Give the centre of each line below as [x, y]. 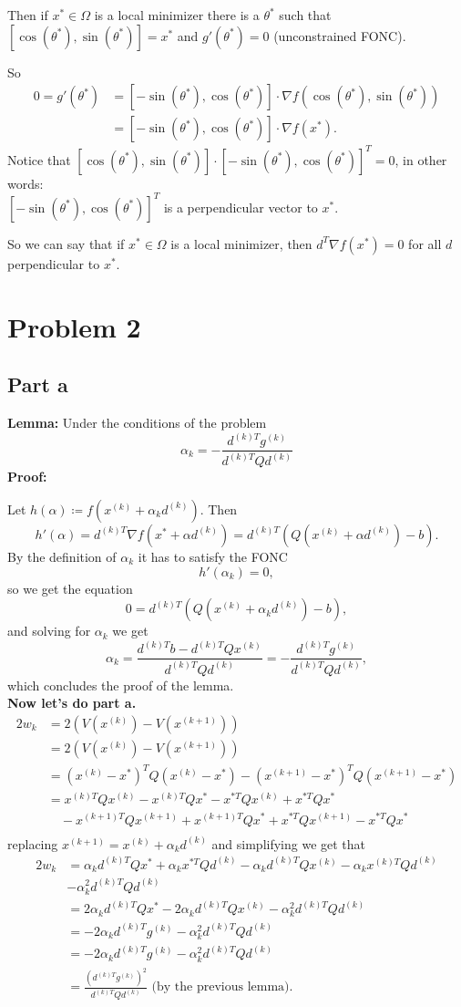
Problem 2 [74, 326]
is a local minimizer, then [241, 243]
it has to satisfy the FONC [213, 556]
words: [26, 183]
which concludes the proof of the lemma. [121, 685]
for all [425, 243]
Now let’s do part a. [72, 703]
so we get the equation [70, 588]
